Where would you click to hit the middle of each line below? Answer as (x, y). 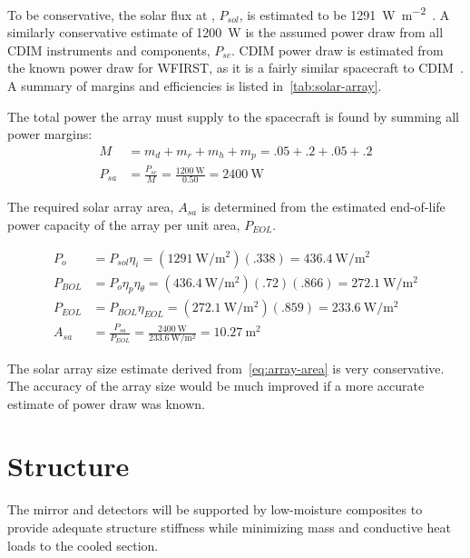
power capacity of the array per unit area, (124, 224)
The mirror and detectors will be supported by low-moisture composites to (215, 509)
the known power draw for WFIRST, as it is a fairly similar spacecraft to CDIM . (235, 68)
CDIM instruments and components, (109, 50)
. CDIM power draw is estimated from (338, 50)
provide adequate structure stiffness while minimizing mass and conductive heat (230, 527)
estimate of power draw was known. (106, 403)
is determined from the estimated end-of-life (323, 207)
